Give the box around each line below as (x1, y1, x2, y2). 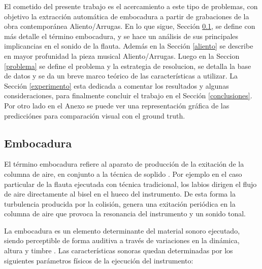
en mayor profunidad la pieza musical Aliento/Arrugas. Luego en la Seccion (4, 50, 240, 61)
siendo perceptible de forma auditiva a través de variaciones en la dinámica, (4, 235, 240, 246)
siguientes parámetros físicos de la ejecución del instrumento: (4, 255, 193, 265)
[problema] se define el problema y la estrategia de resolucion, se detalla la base (4, 60, 251, 71)
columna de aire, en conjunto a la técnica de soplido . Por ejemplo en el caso (4, 168, 242, 179)
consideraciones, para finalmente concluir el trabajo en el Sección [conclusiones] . (4, 90, 252, 101)
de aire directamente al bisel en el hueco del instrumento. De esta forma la (4, 188, 236, 199)
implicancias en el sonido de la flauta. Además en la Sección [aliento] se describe (4, 41, 253, 51)
